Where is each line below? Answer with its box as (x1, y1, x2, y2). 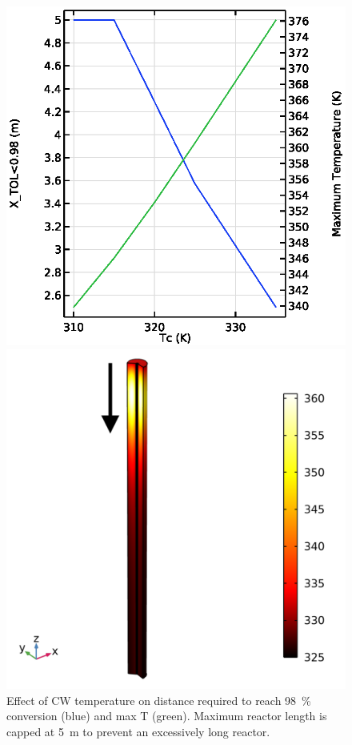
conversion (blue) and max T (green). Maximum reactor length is (6, 707, 327, 724)
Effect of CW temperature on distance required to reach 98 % (6, 691, 311, 708)
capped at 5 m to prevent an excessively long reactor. (6, 723, 270, 739)
